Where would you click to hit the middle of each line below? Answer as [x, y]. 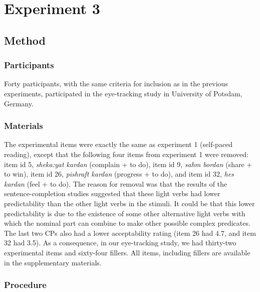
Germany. [19, 103]
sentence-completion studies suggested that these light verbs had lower [112, 193]
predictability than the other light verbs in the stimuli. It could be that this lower [129, 203]
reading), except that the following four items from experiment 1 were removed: [126, 154]
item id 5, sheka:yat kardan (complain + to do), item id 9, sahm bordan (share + [128, 164]
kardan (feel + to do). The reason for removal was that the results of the [116, 183]
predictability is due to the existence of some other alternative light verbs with [125, 213]
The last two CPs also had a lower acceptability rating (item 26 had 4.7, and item [130, 233]
